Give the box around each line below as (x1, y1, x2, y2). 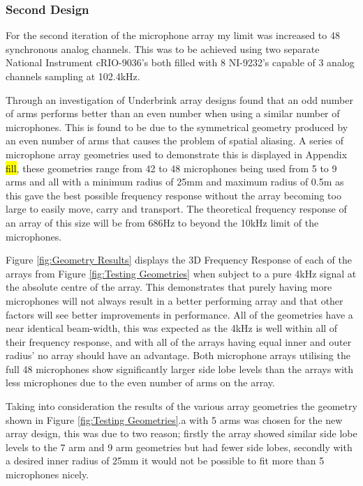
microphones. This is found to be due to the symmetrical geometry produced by (6, 119, 348, 134)
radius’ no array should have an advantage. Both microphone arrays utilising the (6, 348, 350, 363)
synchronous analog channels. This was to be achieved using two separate (6, 41, 320, 56)
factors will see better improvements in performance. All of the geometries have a (6, 307, 353, 321)
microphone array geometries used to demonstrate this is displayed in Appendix (6, 146, 348, 161)
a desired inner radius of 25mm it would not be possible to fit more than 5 (6, 453, 325, 468)
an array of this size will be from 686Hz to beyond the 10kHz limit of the (6, 215, 319, 229)
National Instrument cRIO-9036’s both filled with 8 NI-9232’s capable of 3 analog (6, 55, 355, 70)
